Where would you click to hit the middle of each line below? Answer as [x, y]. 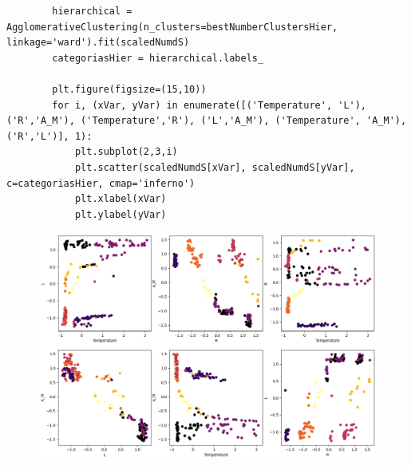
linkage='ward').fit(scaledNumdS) [98, 43]
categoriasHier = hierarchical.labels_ [158, 58]
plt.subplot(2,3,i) [126, 152]
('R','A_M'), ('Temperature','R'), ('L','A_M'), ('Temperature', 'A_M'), [207, 121]
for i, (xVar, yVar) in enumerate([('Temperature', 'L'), [209, 105]
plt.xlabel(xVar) [121, 199]
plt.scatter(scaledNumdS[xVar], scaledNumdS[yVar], [215, 167]
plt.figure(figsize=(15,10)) [129, 89]
